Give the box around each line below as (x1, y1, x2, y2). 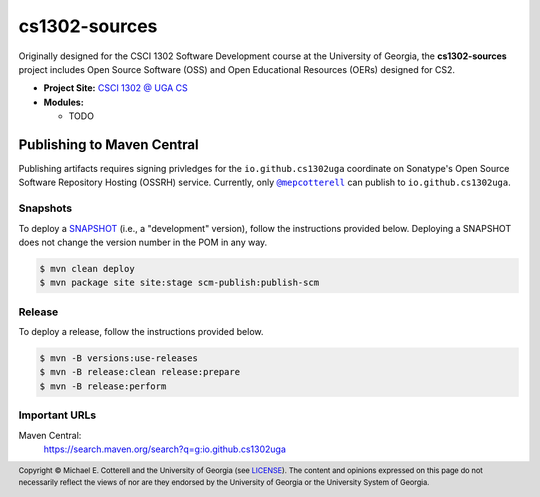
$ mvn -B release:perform (39, 380, 167, 392)
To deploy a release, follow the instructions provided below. (18, 326, 264, 338)
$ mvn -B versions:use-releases (39, 353, 199, 364)
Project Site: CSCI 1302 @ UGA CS (43, 82, 189, 94)
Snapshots (18, 201, 73, 215)
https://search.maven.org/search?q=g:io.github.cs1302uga (43, 443, 287, 455)
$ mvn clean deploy (39, 263, 135, 274)
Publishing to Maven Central (18, 136, 199, 153)
